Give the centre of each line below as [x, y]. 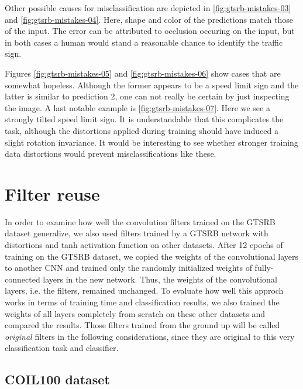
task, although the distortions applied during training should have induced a [142, 130]
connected [23, 279]
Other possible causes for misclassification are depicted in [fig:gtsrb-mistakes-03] [148, 8]
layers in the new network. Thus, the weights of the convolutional [160, 279]
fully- [264, 268]
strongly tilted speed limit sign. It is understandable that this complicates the [144, 119]
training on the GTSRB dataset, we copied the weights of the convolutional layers [152, 256]
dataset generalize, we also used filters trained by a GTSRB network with [137, 233]
